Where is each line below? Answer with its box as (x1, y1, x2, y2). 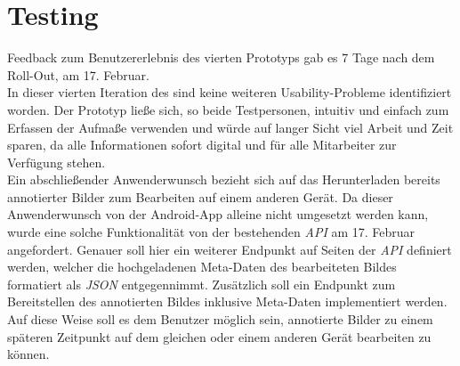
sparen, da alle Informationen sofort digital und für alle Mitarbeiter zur (7, 135, 397, 154)
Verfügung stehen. (7, 152, 106, 171)
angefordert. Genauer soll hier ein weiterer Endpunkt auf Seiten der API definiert (7, 240, 452, 258)
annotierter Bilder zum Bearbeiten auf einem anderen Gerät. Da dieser (7, 187, 393, 206)
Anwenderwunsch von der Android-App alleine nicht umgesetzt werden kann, (7, 205, 429, 224)
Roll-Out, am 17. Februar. (7, 65, 149, 84)
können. (7, 345, 50, 363)
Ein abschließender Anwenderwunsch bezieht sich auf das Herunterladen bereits (7, 170, 440, 189)
